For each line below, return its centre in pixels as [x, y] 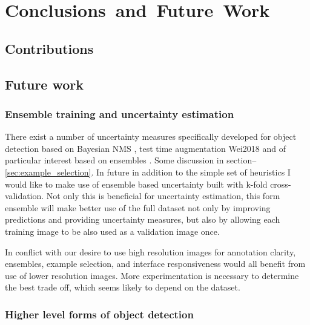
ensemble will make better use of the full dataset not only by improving [138, 207]
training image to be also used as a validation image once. [112, 231]
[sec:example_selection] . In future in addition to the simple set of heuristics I [148, 172]
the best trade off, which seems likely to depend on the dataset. [123, 287]
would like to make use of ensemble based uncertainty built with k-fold [136, 184]
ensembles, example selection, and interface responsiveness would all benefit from [155, 264]
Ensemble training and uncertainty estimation [120, 113]
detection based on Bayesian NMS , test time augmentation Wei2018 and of [146, 148]
